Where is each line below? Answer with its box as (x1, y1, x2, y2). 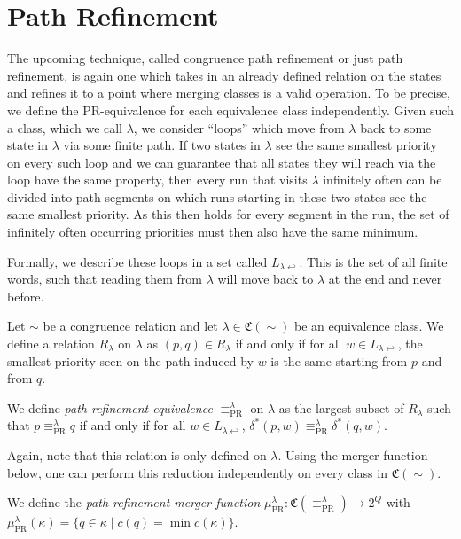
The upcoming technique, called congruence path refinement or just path (7, 49, 403, 67)
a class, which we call (7, 118, 123, 137)
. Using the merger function (277, 446, 428, 464)
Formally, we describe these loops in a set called (7, 252, 268, 270)
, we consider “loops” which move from (133, 118, 345, 137)
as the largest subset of (278, 398, 404, 417)
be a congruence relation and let (43, 316, 218, 335)
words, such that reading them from (7, 269, 202, 288)
